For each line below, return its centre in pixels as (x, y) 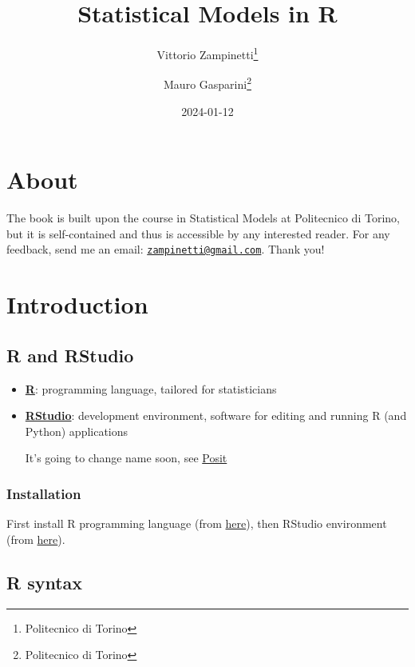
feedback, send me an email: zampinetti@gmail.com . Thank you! (166, 249)
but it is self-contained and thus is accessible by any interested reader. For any (198, 233)
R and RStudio (70, 355)
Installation (44, 493)
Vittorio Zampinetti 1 (207, 53)
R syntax (45, 582)
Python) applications (77, 431)
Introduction (77, 304)
